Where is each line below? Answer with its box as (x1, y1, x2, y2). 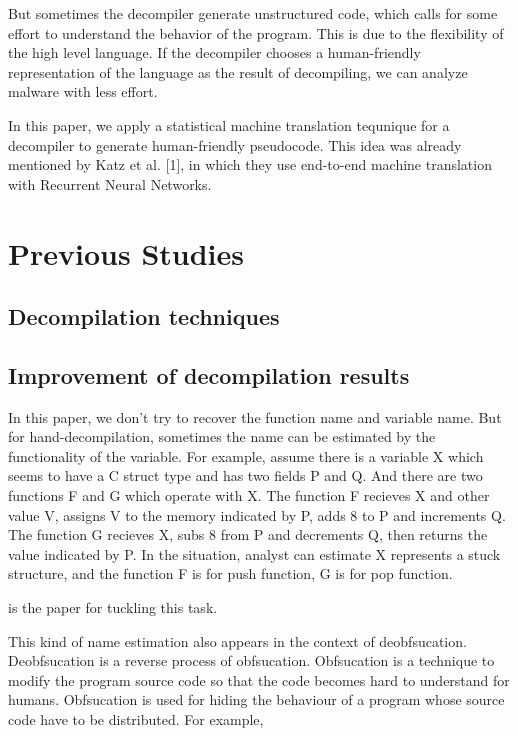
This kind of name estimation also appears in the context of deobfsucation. (8, 630, 467, 651)
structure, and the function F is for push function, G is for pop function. (8, 563, 453, 584)
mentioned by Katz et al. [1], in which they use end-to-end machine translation (8, 154, 492, 175)
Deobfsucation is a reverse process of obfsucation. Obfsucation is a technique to (8, 650, 495, 671)
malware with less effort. (8, 81, 158, 102)
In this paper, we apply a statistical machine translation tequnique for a (8, 114, 450, 135)
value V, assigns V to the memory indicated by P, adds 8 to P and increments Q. (8, 504, 506, 525)
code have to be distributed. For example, (8, 709, 264, 730)
